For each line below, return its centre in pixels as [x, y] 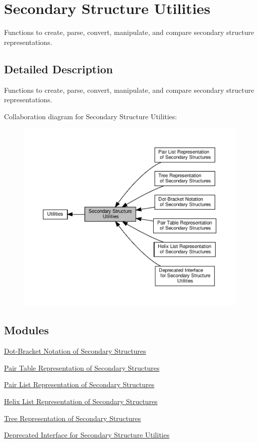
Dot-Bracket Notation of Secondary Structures [75, 351]
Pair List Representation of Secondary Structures [79, 384]
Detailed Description [59, 69]
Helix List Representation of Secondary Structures [81, 401]
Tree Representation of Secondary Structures [73, 418]
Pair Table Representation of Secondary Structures [82, 367]
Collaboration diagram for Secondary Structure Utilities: [91, 116]
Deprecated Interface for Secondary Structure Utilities [87, 435]
